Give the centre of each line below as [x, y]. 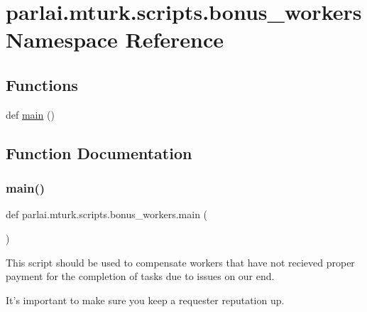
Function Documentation [99, 152]
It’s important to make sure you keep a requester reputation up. [145, 300]
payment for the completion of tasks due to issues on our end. [140, 276]
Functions [42, 84]
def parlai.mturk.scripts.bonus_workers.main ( [107, 214]
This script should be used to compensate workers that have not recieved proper [180, 262]
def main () [30, 114]
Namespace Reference [115, 39]
